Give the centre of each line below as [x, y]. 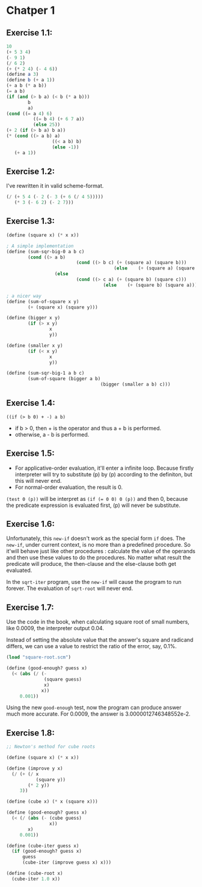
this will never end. [38, 480]
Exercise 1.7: [30, 607]
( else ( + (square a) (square [155, 268]
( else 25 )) [47, 125]
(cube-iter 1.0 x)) [36, 879]
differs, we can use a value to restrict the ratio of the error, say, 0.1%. [92, 646]
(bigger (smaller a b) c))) [135, 385]
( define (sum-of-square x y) [43, 301]
